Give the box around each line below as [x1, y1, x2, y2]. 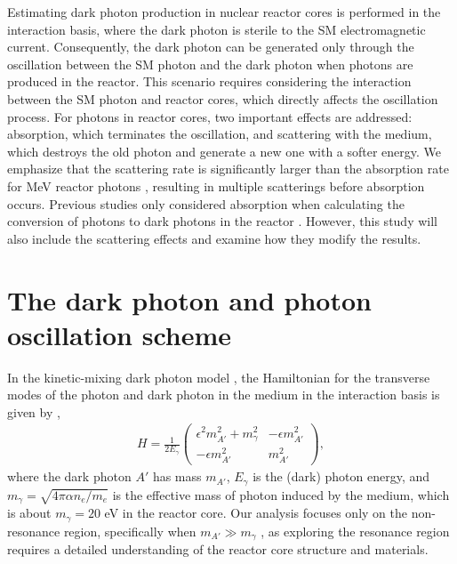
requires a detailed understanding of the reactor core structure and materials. [7, 540, 429, 559]
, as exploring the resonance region [261, 521, 450, 540]
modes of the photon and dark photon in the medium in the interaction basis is [7, 385, 440, 404]
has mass [152, 467, 202, 486]
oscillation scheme [7, 316, 232, 352]
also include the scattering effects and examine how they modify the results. [7, 229, 421, 247]
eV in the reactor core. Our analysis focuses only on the [104, 504, 407, 522]
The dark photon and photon [7, 281, 372, 318]
